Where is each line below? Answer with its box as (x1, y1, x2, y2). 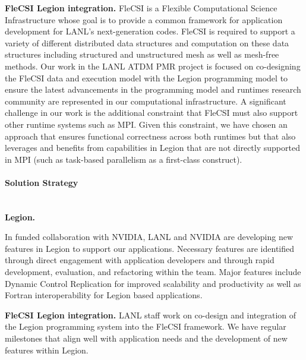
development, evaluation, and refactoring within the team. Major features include (5, 266, 301, 278)
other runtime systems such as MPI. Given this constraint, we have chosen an (5, 118, 288, 130)
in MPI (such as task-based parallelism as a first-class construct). (5, 153, 242, 165)
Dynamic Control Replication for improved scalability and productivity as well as (5, 277, 301, 289)
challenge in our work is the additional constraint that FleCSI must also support (5, 106, 298, 119)
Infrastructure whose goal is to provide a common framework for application (5, 13, 283, 26)
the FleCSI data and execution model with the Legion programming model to (5, 71, 288, 84)
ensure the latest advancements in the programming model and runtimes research (5, 83, 301, 96)
